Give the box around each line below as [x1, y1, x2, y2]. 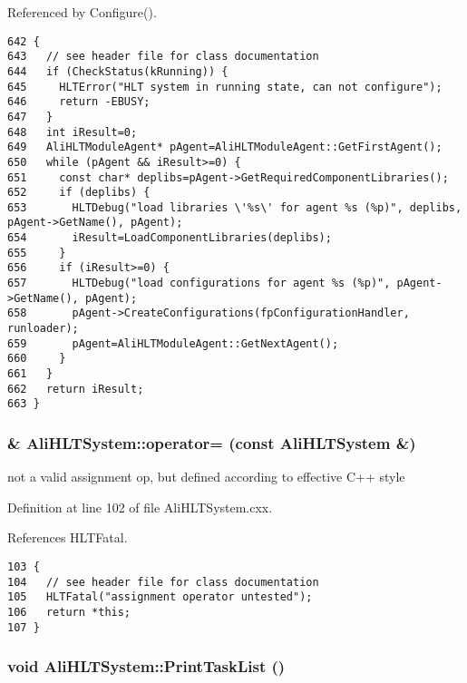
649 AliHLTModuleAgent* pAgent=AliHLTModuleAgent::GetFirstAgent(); [7, 141, 443, 154]
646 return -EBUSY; [7, 95, 151, 109]
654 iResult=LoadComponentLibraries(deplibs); [7, 231, 332, 245]
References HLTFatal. [7, 528, 128, 547]
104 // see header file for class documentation [7, 575, 319, 589]
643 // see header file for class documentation [7, 50, 319, 63]
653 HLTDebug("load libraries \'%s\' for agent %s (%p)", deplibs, [7, 200, 462, 214]
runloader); [7, 322, 79, 336]
